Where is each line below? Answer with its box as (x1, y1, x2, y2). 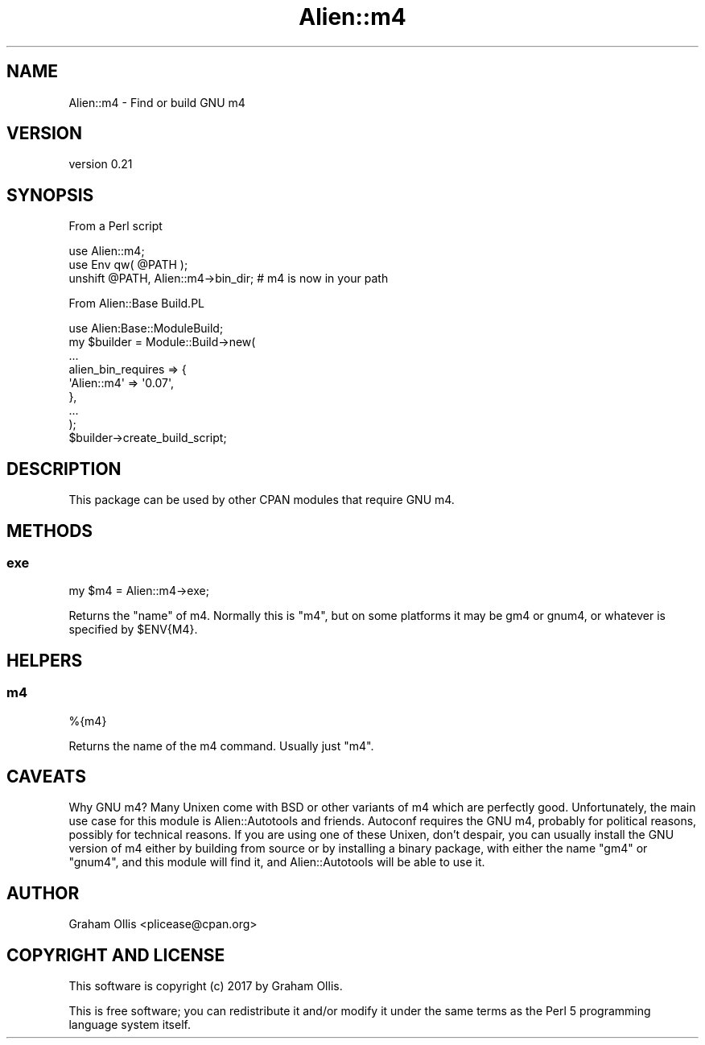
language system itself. (68, 1018, 191, 1032)
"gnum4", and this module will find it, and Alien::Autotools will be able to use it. (68, 855, 485, 869)
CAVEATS (6, 766, 86, 787)
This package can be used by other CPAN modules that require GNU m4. (68, 493, 455, 507)
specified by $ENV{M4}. (68, 622, 198, 637)
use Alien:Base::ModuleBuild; (68, 321, 224, 336)
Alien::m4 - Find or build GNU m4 (68, 95, 245, 109)
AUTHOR (6, 882, 80, 903)
